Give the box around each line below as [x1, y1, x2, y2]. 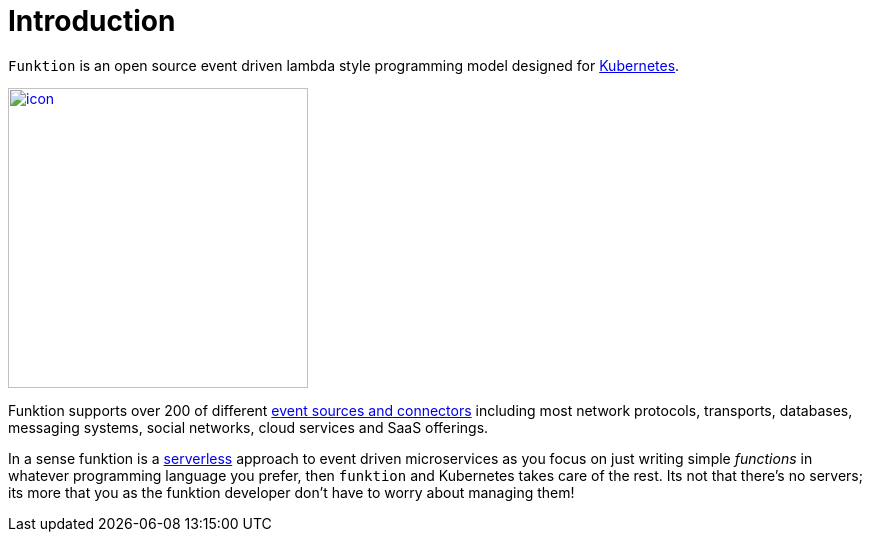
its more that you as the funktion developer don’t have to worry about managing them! [8, 483, 575, 501]
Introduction [8, 4, 176, 38]
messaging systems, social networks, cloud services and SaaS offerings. [8, 418, 489, 436]
